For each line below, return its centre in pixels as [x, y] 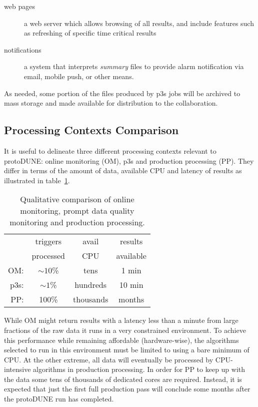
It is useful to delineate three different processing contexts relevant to [110, 150]
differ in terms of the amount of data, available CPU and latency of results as [123, 170]
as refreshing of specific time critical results [90, 33]
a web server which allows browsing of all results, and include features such [139, 23]
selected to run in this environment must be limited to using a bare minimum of [127, 350]
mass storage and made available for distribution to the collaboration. [111, 103]
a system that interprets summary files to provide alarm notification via [134, 66]
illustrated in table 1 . [37, 180]
